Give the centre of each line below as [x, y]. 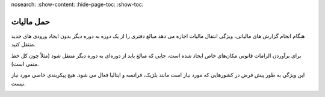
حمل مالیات [31, 21]
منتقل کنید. [23, 45]
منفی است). [25, 64]
